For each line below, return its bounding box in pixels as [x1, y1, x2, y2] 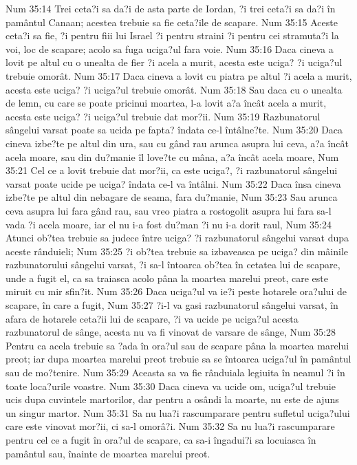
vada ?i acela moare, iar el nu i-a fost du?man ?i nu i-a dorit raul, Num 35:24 [6, 217, 332, 231]
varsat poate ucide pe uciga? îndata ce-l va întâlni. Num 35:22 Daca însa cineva [6, 176, 341, 191]
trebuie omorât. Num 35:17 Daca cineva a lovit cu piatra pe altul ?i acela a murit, [6, 68, 352, 83]
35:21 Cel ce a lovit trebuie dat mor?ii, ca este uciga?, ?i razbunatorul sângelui [6, 163, 338, 177]
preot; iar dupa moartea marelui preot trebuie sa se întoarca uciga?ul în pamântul [6, 352, 351, 366]
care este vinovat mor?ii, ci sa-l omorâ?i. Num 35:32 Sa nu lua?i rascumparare [6, 419, 335, 433]
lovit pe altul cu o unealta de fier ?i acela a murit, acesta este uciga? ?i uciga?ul [6, 55, 343, 69]
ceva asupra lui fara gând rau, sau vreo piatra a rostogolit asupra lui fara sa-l [6, 203, 332, 217]
